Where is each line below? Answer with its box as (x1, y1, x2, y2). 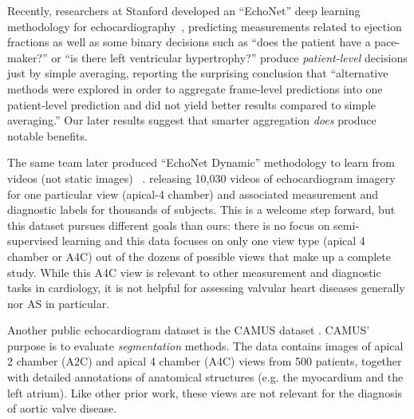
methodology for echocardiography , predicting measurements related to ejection (7, 18, 402, 34)
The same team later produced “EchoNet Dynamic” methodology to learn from (7, 154, 395, 171)
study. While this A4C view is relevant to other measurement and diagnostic (7, 263, 381, 280)
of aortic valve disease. (7, 400, 117, 417)
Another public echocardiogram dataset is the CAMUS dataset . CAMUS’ (7, 322, 370, 338)
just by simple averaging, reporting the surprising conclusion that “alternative (7, 65, 388, 81)
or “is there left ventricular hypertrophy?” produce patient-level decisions (51, 49, 408, 65)
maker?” (7, 49, 48, 65)
